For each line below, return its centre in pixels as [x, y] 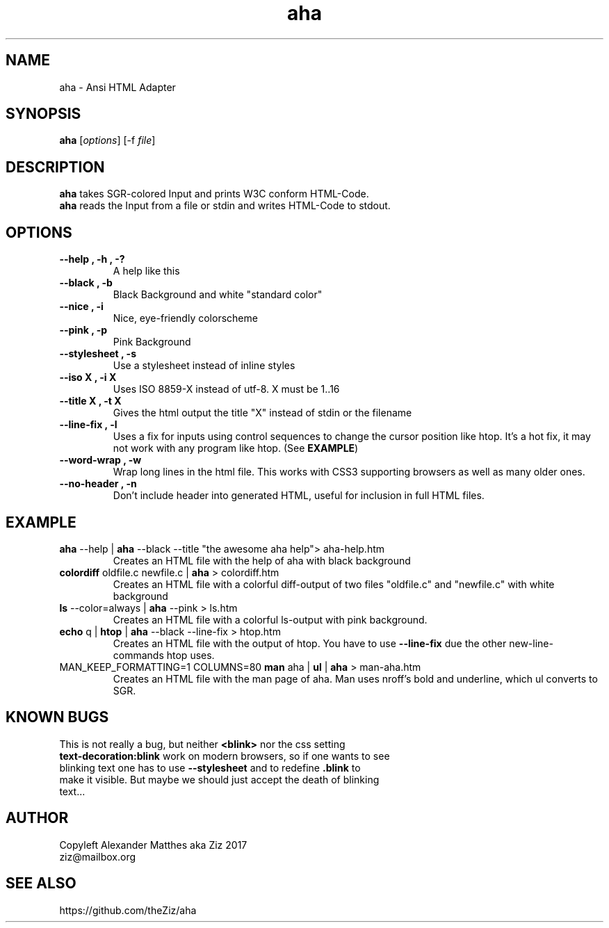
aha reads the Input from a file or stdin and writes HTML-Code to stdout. [225, 206]
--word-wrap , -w [100, 460]
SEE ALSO [41, 884]
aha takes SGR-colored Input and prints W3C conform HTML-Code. [214, 194]
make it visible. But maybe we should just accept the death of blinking [219, 779]
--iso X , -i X [88, 377]
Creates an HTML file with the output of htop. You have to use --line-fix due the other [310, 643]
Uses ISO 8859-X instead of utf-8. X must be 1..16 [226, 389]
